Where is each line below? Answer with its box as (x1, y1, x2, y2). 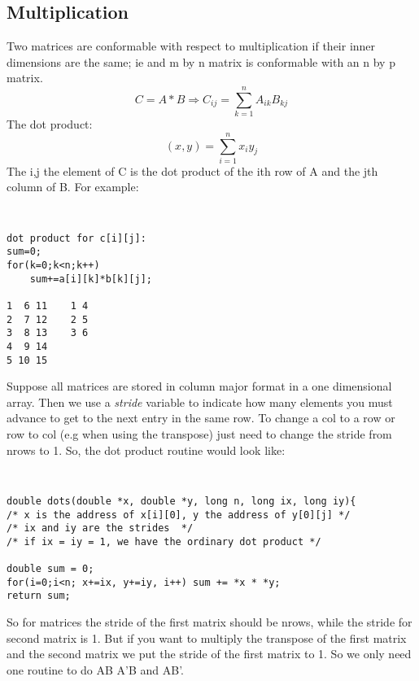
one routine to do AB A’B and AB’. (7, 661, 185, 678)
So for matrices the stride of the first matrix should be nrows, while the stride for (7, 613, 412, 631)
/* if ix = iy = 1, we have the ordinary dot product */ (7, 535, 321, 548)
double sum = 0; (7, 563, 94, 575)
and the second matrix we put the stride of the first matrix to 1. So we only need (7, 645, 412, 662)
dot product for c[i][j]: (7, 232, 146, 244)
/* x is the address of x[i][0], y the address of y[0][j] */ (7, 509, 351, 521)
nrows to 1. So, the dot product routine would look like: (7, 441, 286, 458)
